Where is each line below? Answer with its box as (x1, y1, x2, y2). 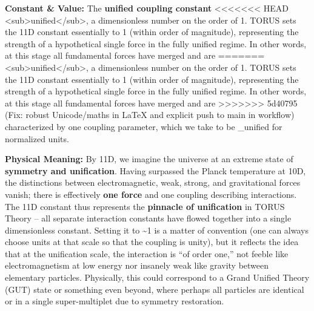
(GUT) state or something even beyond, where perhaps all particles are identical (5, 283, 304, 295)
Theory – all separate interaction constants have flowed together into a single (5, 212, 292, 224)
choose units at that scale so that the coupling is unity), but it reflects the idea (5, 235, 299, 248)
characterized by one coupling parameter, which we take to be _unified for (5, 120, 282, 133)
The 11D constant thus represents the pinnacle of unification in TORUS (5, 200, 285, 212)
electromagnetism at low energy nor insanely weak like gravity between (5, 259, 269, 272)
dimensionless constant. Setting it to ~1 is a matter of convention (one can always (5, 223, 309, 236)
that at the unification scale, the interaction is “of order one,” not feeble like (5, 247, 289, 260)
